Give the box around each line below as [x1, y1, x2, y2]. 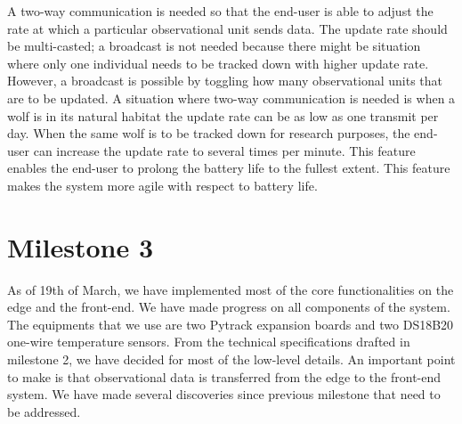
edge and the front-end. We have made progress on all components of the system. [7, 298, 450, 316]
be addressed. [7, 402, 81, 420]
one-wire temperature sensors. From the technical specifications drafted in [7, 332, 410, 351]
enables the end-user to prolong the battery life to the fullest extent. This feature [7, 159, 450, 177]
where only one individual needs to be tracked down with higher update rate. [7, 53, 429, 72]
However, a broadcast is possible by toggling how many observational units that [7, 71, 443, 90]
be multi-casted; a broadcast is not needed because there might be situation [7, 37, 421, 55]
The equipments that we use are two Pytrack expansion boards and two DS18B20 [7, 314, 454, 333]
